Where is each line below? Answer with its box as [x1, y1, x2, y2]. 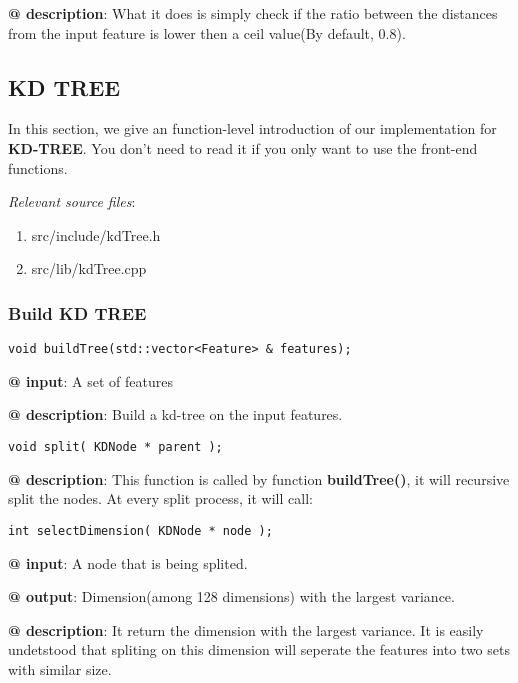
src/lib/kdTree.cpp [31, 258, 147, 279]
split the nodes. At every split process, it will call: [8, 488, 313, 509]
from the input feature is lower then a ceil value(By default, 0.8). [8, 22, 406, 43]
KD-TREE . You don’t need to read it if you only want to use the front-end [8, 137, 478, 158]
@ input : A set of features [8, 370, 173, 391]
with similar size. [8, 658, 112, 679]
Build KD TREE [8, 300, 147, 325]
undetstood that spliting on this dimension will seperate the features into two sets [8, 639, 510, 660]
